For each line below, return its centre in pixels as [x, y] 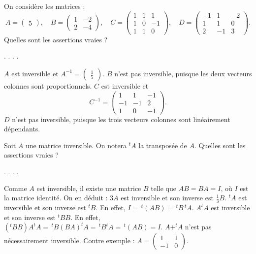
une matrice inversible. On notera [76, 145]
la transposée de [163, 145]
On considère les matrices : [45, 6]
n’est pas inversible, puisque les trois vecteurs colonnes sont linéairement [121, 119]
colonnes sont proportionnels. [48, 85]
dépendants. [22, 129]
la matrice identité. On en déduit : [56, 198]
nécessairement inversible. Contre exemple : [69, 240]
